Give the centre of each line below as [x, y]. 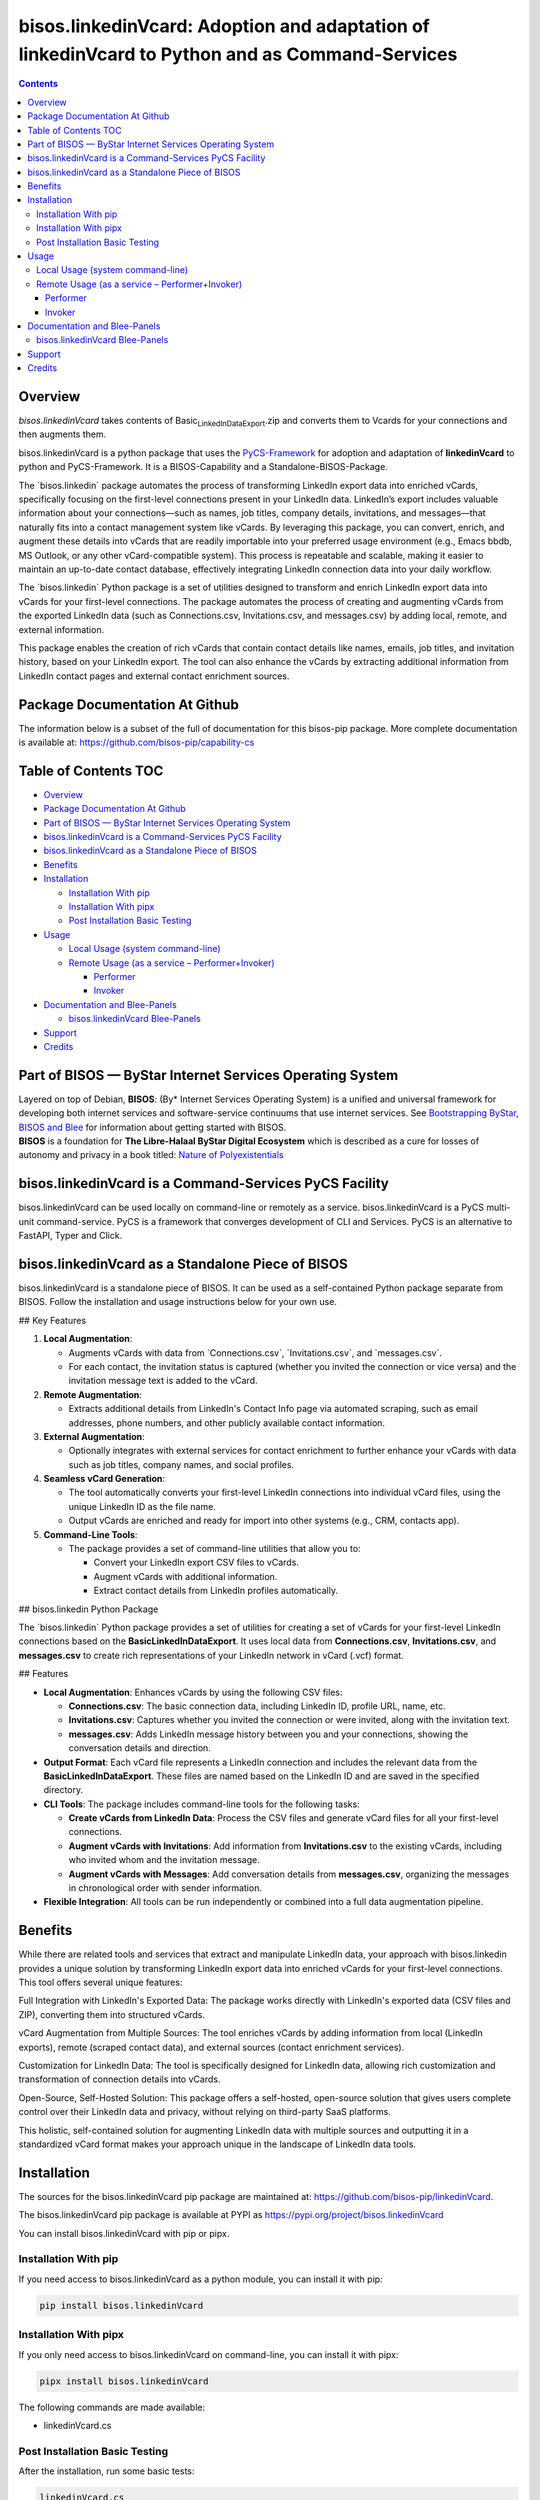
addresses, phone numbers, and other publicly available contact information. [226, 1422]
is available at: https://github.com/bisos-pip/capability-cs [136, 742]
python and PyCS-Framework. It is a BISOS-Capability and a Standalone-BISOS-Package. [203, 467]
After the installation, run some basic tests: [106, 2471]
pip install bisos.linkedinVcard [121, 2305]
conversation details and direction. [140, 1748]
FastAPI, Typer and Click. [70, 1236]
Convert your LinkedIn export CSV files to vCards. [196, 1562]
